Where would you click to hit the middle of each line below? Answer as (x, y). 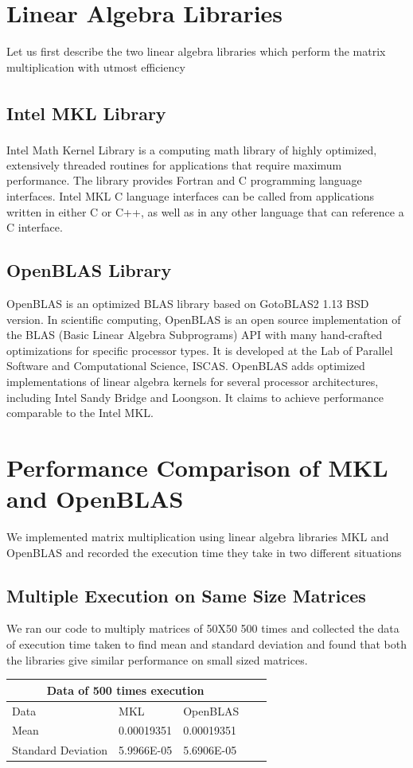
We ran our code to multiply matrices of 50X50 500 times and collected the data (203, 628)
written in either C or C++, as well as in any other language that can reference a (205, 211)
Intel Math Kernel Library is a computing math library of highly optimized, (192, 149)
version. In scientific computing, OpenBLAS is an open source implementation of (204, 319)
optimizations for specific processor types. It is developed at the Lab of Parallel (200, 350)
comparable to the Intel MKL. (80, 413)
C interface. (35, 227)
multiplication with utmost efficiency (96, 66)
